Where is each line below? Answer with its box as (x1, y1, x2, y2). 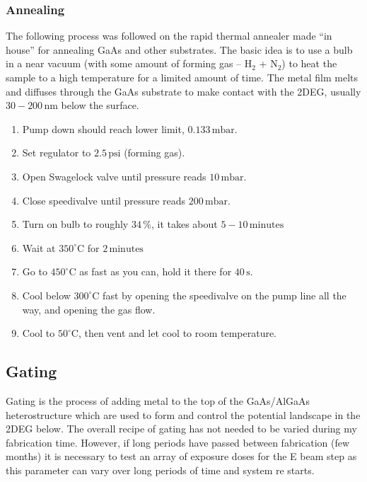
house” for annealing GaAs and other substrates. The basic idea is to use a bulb (6, 42, 353, 57)
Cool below (22, 287, 71, 302)
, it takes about (151, 217, 218, 231)
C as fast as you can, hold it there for (69, 264, 232, 279)
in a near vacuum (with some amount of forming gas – (6, 56, 242, 71)
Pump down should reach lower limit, (22, 121, 185, 136)
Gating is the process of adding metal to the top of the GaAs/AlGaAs (6, 393, 310, 408)
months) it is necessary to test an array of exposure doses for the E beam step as (6, 449, 357, 464)
